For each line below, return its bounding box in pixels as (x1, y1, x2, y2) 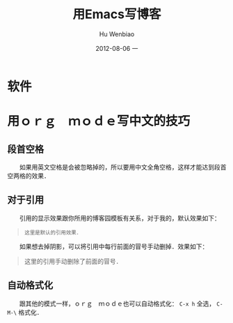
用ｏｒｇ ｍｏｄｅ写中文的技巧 (7, 113, 191, 129)
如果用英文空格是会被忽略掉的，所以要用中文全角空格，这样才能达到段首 (19, 163, 227, 171)
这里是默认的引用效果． (24, 229, 82, 236)
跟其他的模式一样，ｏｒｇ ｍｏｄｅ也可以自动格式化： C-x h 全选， (19, 299, 216, 308)
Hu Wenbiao (99, 29, 135, 38)
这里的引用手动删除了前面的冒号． (24, 257, 122, 265)
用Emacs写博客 (72, 6, 161, 22)
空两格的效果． (7, 172, 50, 180)
